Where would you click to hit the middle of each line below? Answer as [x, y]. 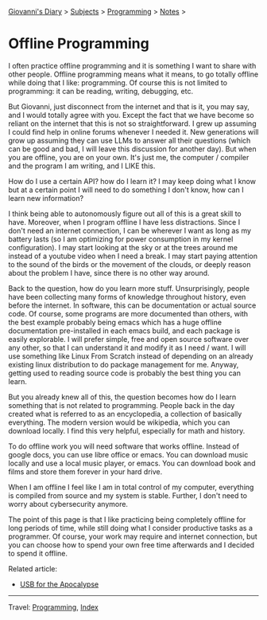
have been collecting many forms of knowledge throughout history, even [127, 296]
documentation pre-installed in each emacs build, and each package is [124, 331]
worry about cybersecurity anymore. [68, 504]
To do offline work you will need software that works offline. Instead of [124, 446]
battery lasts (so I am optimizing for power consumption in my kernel [121, 239]
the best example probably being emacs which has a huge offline [115, 322]
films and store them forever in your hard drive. [85, 471]
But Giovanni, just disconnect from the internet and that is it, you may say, [129, 106]
